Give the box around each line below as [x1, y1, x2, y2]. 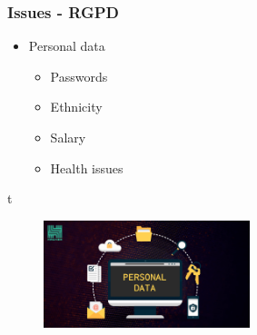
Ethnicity [50, 97, 103, 116]
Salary [50, 128, 86, 146]
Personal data [28, 36, 105, 55]
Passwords [50, 66, 108, 85]
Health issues [50, 158, 124, 177]
